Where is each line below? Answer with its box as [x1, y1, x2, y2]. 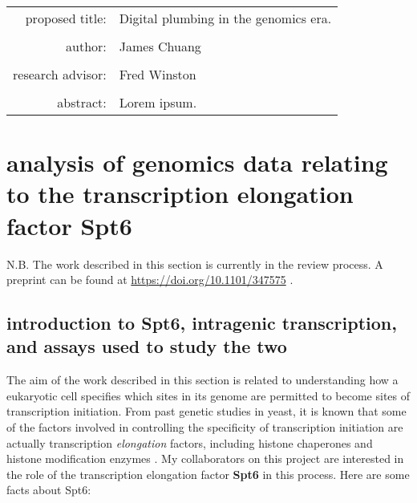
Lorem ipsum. [119, 93, 197, 112]
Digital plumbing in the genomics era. [119, 9, 332, 27]
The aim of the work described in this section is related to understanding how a [6, 371, 399, 388]
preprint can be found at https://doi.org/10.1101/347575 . [6, 271, 294, 288]
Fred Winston [119, 65, 196, 83]
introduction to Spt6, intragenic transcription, [6, 310, 397, 335]
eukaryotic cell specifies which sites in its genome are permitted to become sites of [6, 387, 411, 404]
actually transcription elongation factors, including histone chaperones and [6, 434, 373, 451]
